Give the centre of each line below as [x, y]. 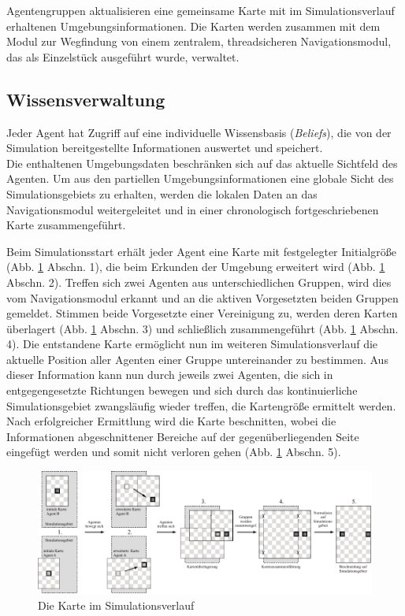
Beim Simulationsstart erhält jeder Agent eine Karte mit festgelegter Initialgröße [201, 251]
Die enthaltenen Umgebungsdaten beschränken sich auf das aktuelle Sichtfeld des [202, 163]
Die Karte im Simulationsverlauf [116, 605]
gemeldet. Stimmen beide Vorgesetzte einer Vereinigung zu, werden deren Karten [202, 313]
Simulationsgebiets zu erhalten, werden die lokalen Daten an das [162, 193]
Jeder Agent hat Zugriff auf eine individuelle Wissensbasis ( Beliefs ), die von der [199, 132]
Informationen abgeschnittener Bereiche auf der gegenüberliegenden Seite [183, 436]
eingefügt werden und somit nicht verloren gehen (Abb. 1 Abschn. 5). [174, 452]
